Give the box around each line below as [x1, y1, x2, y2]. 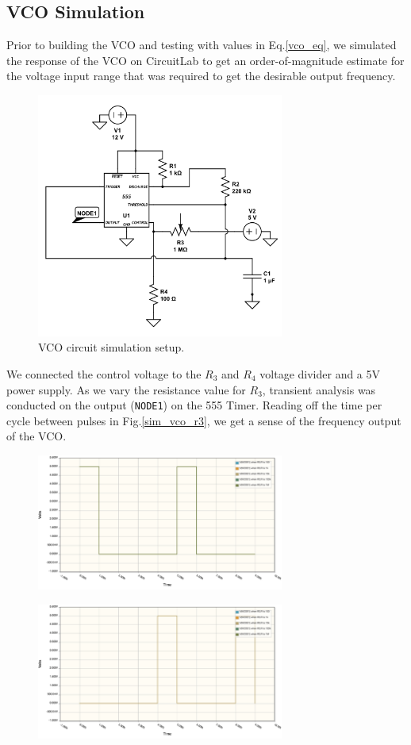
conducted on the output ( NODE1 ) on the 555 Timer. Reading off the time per [6, 397, 382, 413]
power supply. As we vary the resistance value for [6, 381, 246, 397]
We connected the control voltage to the [6, 365, 202, 382]
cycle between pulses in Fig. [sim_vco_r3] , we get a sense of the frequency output [6, 412, 401, 428]
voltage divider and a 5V [259, 365, 381, 382]
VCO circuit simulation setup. [38, 339, 185, 355]
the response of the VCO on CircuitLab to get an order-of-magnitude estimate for [6, 52, 405, 68]
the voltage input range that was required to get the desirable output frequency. [6, 67, 396, 84]
